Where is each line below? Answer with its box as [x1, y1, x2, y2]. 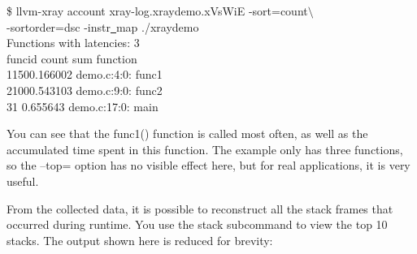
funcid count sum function [7, 50, 137, 67]
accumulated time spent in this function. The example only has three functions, [7, 140, 403, 157]
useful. [7, 172, 39, 189]
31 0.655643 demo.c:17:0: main [7, 97, 159, 114]
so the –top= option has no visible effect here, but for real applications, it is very [7, 157, 410, 174]
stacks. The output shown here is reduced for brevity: [7, 231, 273, 248]
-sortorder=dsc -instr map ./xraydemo [7, 18, 199, 35]
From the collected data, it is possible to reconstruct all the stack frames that [7, 200, 393, 217]
